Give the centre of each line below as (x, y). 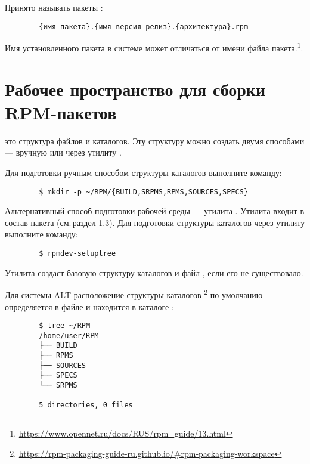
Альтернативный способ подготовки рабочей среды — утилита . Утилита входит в (155, 211)
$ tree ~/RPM (65, 326)
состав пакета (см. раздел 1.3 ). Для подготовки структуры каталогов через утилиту (155, 222)
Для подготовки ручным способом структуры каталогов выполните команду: (143, 172)
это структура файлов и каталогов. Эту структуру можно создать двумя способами (155, 140)
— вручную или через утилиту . (63, 152)
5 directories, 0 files (86, 405)
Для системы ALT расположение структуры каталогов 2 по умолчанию (134, 294)
